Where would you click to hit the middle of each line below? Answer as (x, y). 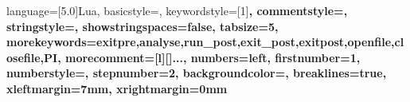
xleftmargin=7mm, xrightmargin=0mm (117, 88)
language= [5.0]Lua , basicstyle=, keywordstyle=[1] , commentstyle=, (177, 10)
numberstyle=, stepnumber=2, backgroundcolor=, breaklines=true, (197, 73)
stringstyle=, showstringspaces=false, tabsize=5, (143, 26)
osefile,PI (32, 57)
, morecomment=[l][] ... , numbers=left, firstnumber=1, (209, 57)
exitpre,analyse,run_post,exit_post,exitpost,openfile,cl (250, 42)
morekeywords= (52, 42)
